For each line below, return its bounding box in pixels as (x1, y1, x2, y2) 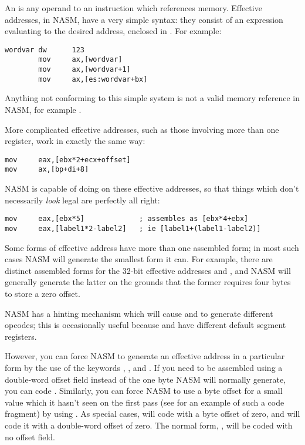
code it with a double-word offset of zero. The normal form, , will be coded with (5, 419, 293, 431)
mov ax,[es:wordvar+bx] (38, 75, 148, 83)
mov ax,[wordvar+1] (38, 65, 131, 74)
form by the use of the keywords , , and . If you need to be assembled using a (5, 361, 283, 373)
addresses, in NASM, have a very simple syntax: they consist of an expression (5, 13, 283, 25)
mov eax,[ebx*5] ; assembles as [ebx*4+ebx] (5, 215, 249, 223)
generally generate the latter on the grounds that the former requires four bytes (5, 276, 291, 288)
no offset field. (5, 430, 56, 443)
